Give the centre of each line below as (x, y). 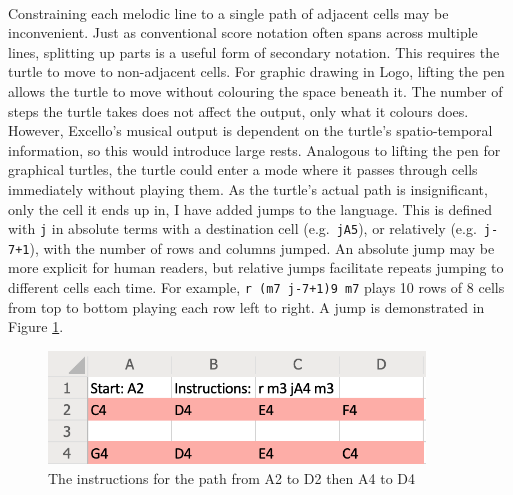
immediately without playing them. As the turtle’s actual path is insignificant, (248, 188)
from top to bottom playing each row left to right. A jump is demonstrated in (246, 306)
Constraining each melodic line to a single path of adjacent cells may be (228, 12)
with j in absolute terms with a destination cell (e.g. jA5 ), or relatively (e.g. (242, 228)
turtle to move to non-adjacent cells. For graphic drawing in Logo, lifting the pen (256, 71)
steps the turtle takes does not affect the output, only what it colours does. (238, 110)
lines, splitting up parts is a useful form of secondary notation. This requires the (254, 51)
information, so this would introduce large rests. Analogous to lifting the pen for (254, 149)
